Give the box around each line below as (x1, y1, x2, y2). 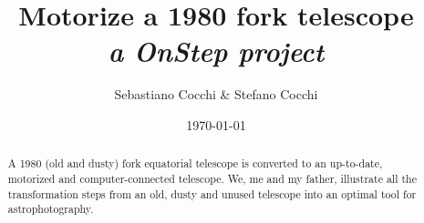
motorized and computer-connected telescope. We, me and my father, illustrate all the (7, 170, 417, 186)
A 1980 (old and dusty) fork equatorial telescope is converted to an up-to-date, (7, 156, 383, 171)
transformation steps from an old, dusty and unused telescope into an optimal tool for (7, 186, 417, 201)
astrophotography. (7, 201, 94, 217)
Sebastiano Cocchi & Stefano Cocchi (114, 85, 318, 104)
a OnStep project (108, 32, 325, 70)
